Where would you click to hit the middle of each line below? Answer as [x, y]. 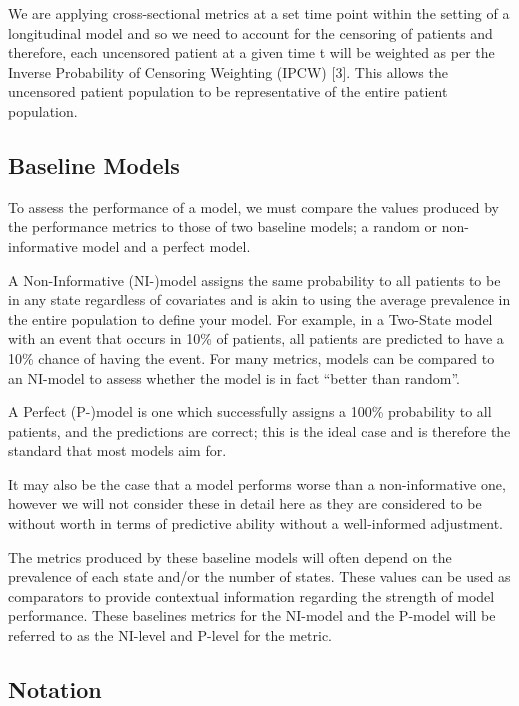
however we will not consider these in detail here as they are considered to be [245, 503]
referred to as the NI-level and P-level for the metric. [170, 635]
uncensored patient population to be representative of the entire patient [228, 91]
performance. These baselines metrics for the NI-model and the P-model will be [252, 615]
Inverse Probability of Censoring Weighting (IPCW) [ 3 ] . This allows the [228, 71]
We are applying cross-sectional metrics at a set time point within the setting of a [259, 13]
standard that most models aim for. [117, 450]
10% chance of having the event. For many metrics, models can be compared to [251, 357]
